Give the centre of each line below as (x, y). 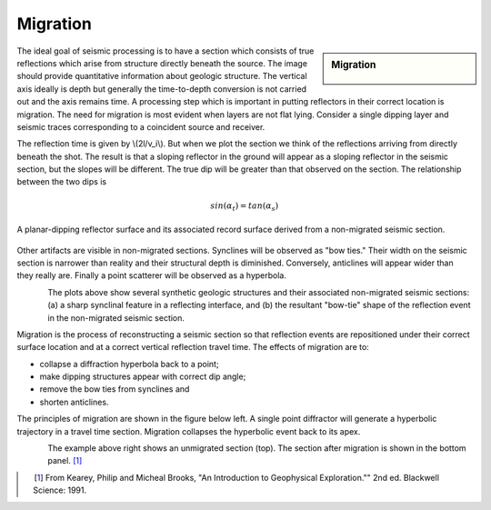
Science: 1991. (60, 490)
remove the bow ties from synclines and (115, 389)
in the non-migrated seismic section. (116, 317)
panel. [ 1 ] (65, 461)
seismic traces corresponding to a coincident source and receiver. (141, 126)
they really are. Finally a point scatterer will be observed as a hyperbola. (151, 275)
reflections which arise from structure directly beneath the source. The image (162, 63)
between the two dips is (62, 182)
